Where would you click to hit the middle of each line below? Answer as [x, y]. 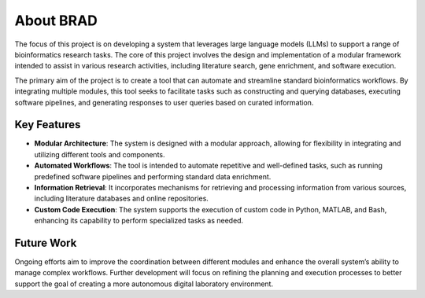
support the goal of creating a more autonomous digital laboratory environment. [144, 284]
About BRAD [56, 20]
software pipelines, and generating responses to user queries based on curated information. [164, 102]
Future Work [46, 243]
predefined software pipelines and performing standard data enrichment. [153, 176]
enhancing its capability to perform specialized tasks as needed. [139, 221]
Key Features [48, 125]
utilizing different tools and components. [100, 154]
